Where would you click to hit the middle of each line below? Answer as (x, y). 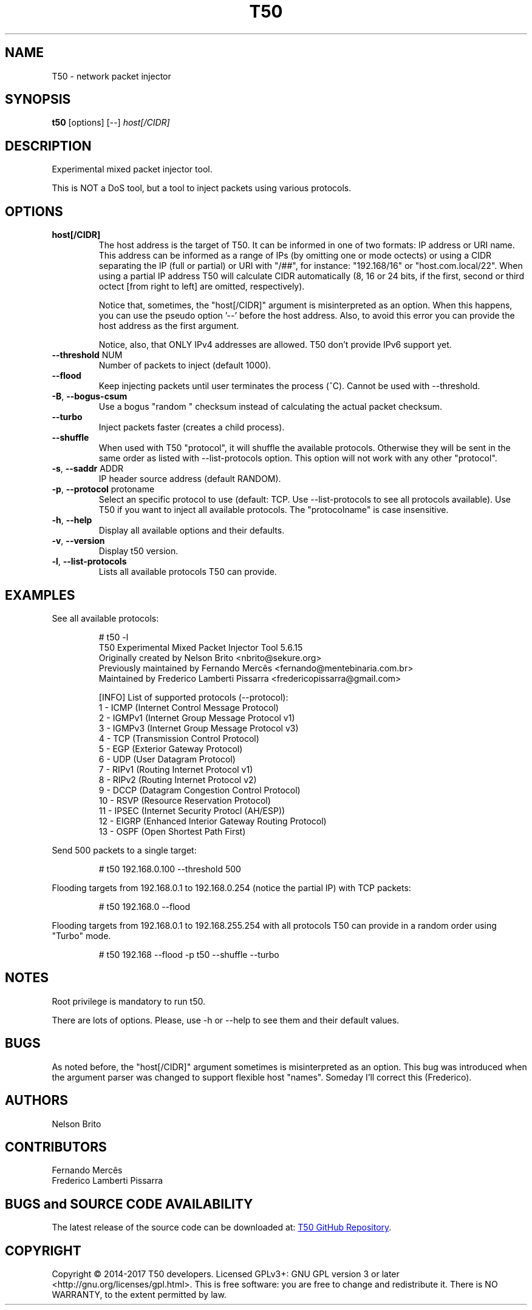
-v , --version (78, 541)
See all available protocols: (105, 618)
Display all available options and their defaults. (192, 531)
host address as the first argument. (169, 326)
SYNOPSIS (38, 100)
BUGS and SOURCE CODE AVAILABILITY (129, 1204)
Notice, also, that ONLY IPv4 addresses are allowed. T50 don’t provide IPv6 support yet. (275, 345)
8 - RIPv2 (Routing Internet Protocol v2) (178, 779)
